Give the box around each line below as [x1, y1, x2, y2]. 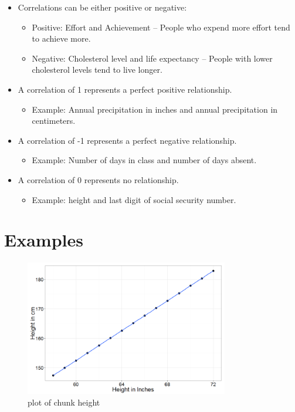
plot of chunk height [28, 396, 100, 408]
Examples [4, 228, 83, 252]
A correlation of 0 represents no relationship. [18, 173, 179, 185]
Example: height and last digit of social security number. [32, 193, 236, 205]
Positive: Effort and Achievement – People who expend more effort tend [32, 21, 290, 33]
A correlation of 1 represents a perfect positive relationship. [18, 83, 232, 95]
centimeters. [32, 114, 76, 127]
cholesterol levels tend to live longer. [32, 63, 162, 76]
